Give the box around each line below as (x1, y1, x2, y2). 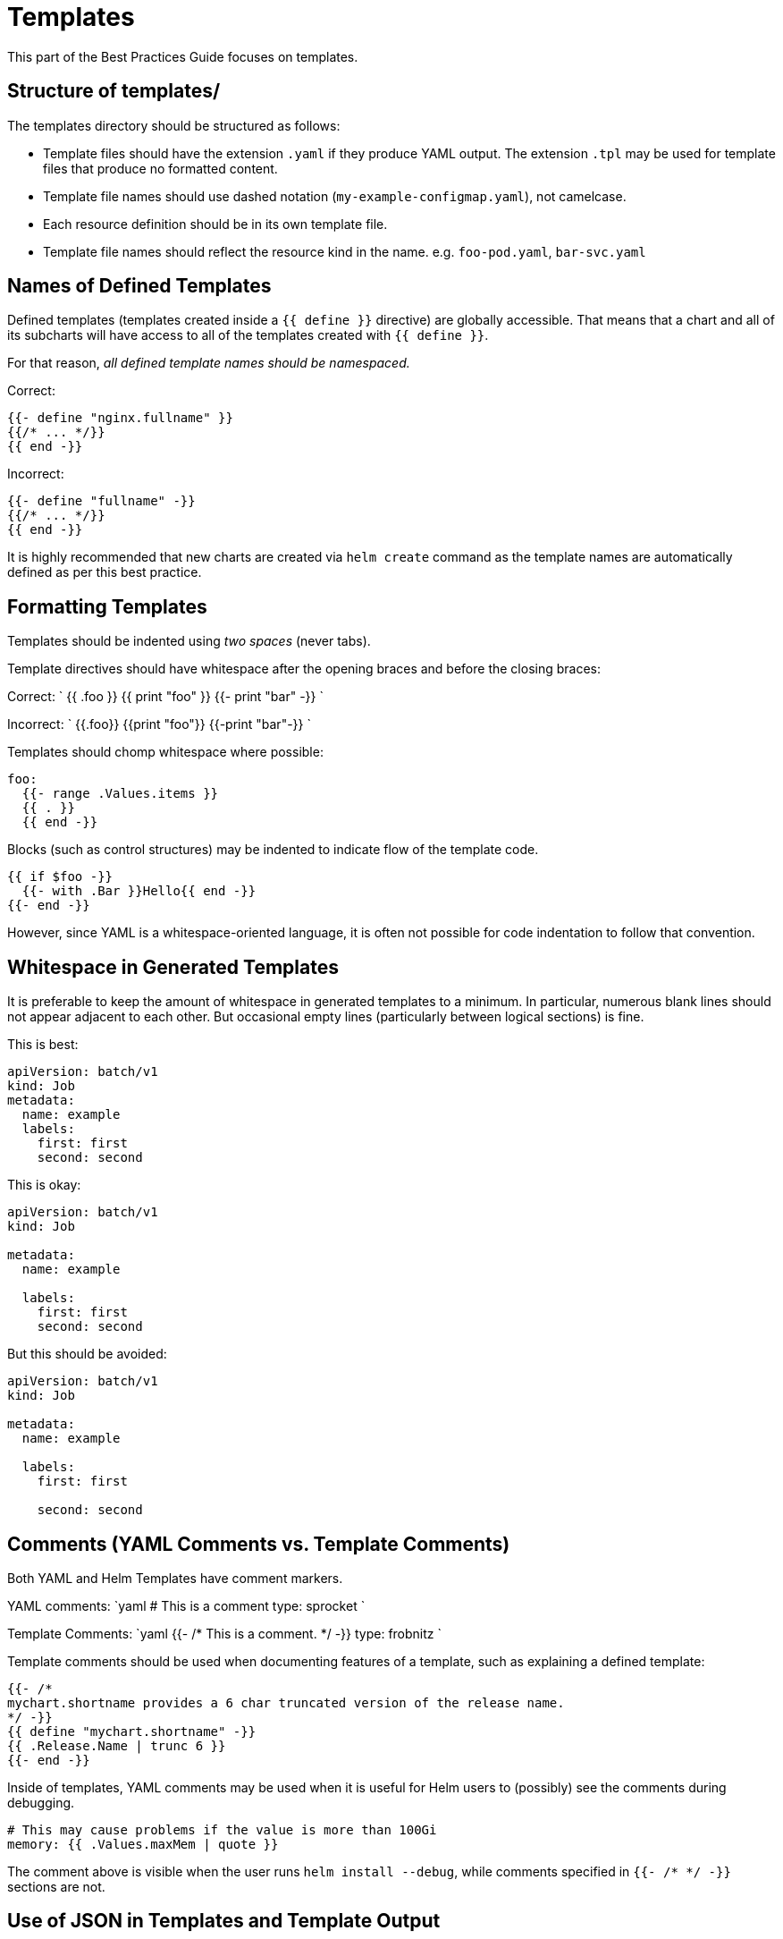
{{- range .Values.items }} (21, 786, 219, 801)
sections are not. (7, 1878, 105, 1894)
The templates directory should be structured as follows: (7, 117, 341, 133)
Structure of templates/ (7, 80, 221, 103)
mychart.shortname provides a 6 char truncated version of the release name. (7, 1695, 565, 1710)
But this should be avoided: (7, 1346, 167, 1362)
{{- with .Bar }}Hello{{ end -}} (21, 884, 257, 899)
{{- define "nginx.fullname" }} (7, 411, 233, 426)
